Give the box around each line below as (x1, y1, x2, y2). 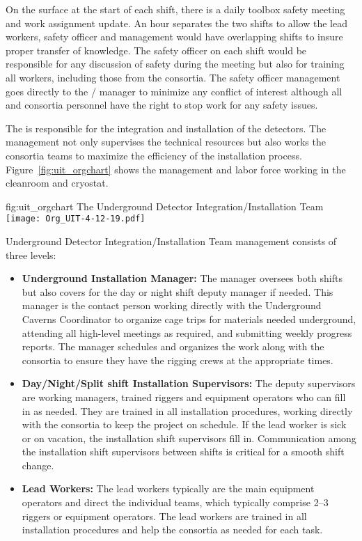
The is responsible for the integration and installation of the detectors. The (6, 120, 326, 135)
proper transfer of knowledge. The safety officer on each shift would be (6, 42, 307, 57)
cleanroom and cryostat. (6, 175, 109, 190)
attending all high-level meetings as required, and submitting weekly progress (22, 325, 352, 340)
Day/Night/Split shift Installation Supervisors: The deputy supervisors (22, 376, 356, 391)
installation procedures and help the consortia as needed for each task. (22, 522, 323, 537)
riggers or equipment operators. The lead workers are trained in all (22, 508, 307, 523)
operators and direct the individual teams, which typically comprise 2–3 (22, 495, 329, 510)
